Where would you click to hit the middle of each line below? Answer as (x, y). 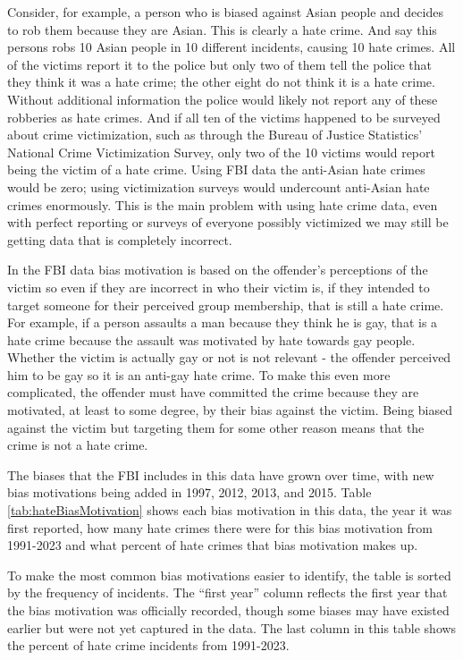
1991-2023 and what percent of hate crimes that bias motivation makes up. (213, 545)
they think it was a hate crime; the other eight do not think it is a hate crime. (221, 82)
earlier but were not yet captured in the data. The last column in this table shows (232, 627)
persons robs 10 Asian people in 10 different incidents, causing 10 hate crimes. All (231, 47)
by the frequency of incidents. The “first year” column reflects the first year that (227, 592)
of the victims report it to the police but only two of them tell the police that (219, 64)
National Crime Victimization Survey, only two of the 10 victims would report (221, 152)
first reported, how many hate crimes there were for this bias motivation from (220, 527)
